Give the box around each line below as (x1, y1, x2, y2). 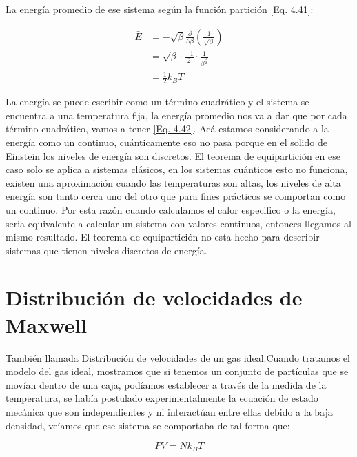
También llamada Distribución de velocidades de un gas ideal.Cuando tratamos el (6, 350, 350, 365)
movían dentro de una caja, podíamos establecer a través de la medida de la (6, 377, 327, 392)
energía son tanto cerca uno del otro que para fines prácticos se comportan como (6, 189, 346, 203)
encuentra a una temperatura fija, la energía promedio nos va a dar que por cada (6, 108, 347, 122)
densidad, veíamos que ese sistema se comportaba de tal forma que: (6, 418, 290, 432)
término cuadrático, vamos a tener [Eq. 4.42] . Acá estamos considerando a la (6, 121, 329, 136)
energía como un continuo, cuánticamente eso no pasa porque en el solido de (6, 134, 327, 149)
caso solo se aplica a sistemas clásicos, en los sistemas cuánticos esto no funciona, (6, 162, 348, 176)
